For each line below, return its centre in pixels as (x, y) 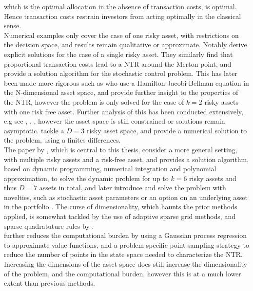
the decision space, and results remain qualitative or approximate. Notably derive (126, 45)
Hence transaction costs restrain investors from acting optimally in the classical (123, 16)
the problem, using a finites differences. (62, 140)
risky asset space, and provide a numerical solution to (167, 130)
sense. (13, 26)
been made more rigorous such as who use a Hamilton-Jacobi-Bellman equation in (126, 82)
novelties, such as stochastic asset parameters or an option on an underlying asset (126, 197)
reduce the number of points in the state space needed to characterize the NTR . (123, 254)
